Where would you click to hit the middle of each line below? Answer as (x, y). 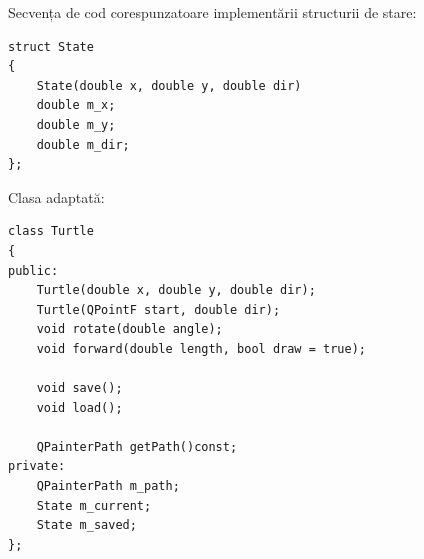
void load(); (79, 407)
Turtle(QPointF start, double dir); (158, 309)
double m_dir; (83, 144)
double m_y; (76, 124)
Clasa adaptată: (56, 196)
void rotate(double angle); (129, 329)
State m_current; (94, 505)
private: (37, 466)
